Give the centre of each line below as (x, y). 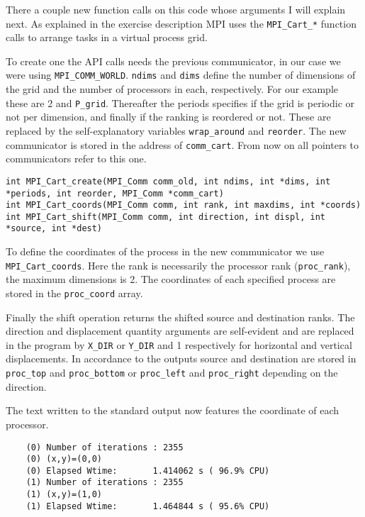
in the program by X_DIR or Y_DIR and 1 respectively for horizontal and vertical (179, 344)
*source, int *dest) (54, 229)
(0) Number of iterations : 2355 (105, 447)
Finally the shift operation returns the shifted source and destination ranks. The (180, 317)
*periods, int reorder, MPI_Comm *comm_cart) (115, 193)
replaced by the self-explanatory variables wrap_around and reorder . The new (176, 130)
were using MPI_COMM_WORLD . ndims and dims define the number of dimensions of (181, 75)
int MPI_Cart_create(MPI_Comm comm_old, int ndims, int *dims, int (168, 181)
